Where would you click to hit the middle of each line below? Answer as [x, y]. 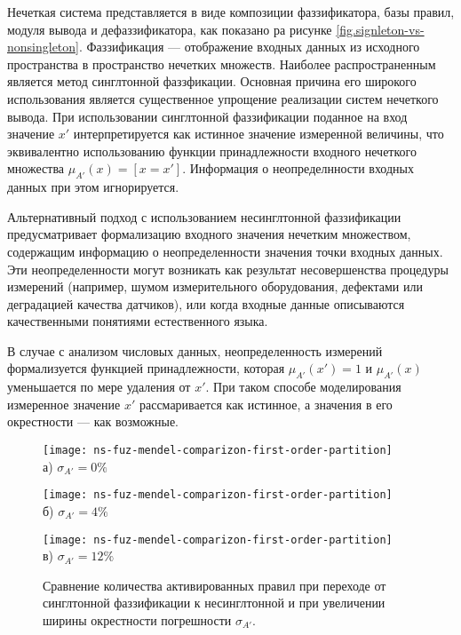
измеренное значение [64, 404]
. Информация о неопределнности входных [298, 168]
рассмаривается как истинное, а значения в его [266, 404]
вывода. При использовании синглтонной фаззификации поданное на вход [207, 116]
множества [36, 168]
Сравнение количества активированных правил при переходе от [215, 585]
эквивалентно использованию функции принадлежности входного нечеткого [212, 151]
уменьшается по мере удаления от [99, 387]
